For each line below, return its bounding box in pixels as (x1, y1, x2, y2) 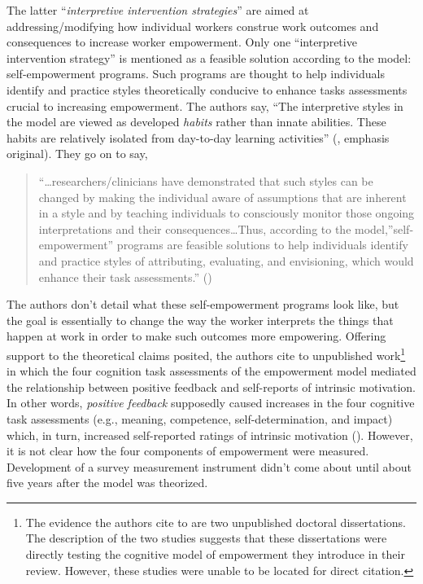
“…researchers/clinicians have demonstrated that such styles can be (38, 172, 373, 189)
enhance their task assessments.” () (38, 268, 212, 285)
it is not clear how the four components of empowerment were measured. (7, 442, 369, 459)
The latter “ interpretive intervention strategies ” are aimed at (7, 2, 309, 18)
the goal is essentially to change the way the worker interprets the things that (7, 311, 394, 328)
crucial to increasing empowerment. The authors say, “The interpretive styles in (7, 97, 403, 114)
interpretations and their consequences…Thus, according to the (38, 220, 351, 237)
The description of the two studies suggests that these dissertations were (25, 529, 387, 547)
